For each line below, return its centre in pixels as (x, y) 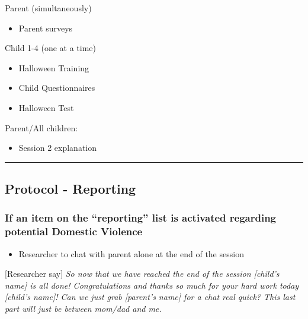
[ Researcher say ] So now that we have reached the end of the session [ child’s (142, 274)
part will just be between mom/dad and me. (83, 309)
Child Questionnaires (57, 88)
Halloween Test (46, 107)
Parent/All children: (41, 127)
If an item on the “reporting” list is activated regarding (141, 218)
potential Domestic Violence (74, 231)
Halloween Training (54, 67)
